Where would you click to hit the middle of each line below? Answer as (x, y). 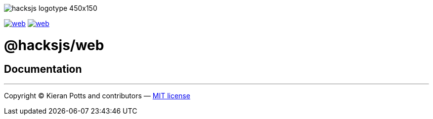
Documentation (43, 69)
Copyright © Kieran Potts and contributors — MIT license (97, 95)
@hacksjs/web (54, 45)
